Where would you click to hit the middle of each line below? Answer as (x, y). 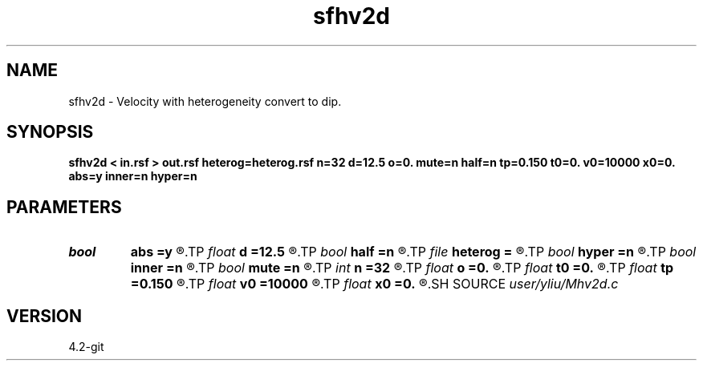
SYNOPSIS (50, 132)
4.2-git (86, 347)
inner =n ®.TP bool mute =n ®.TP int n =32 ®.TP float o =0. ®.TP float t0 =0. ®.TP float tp (402, 268)
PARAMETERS (64, 207)
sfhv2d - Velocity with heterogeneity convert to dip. (205, 101)
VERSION (45, 316)
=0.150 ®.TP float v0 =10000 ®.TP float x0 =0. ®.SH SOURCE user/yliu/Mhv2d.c (374, 284)
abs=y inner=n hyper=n (133, 176)
